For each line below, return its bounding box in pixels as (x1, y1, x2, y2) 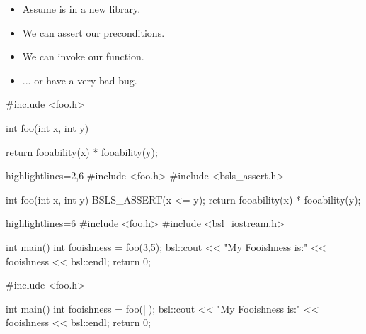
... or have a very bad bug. (22, 72, 137, 87)
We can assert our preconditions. (22, 25, 165, 40)
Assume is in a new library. (22, 1, 141, 16)
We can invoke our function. (22, 49, 144, 64)
